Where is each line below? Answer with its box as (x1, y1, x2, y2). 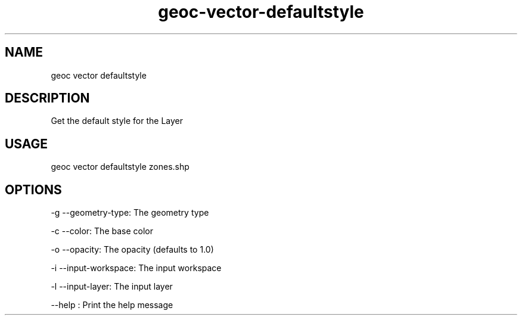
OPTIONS (5, 182, 62, 197)
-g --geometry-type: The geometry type (51, 207, 209, 218)
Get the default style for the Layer (51, 116, 184, 126)
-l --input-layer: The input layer (51, 281, 173, 292)
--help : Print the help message (51, 300, 173, 310)
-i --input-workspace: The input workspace (51, 263, 222, 274)
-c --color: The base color (51, 226, 153, 237)
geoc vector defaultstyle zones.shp (51, 161, 189, 172)
